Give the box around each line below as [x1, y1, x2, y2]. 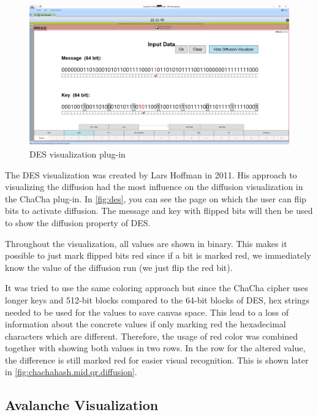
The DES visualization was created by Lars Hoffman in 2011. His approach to [5, 168, 297, 181]
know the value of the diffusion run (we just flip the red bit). [5, 261, 233, 273]
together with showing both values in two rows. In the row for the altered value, [5, 341, 306, 354]
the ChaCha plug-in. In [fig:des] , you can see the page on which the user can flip [5, 192, 306, 205]
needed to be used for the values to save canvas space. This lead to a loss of [5, 305, 289, 318]
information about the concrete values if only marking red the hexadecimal [5, 318, 286, 330]
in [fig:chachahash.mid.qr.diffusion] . [5, 365, 137, 378]
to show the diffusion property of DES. [5, 216, 151, 229]
